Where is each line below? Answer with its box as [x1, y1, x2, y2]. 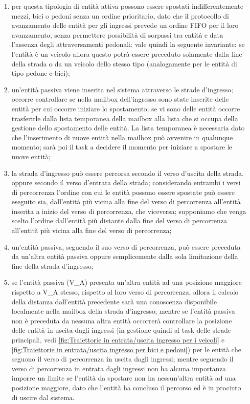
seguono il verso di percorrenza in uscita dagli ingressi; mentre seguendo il [11, 354, 234, 364]
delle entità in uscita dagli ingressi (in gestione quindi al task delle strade [11, 325, 231, 335]
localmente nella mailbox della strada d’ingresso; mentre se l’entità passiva [11, 306, 235, 316]
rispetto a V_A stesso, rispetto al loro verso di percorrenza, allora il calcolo [11, 287, 239, 297]
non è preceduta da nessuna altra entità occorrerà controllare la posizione [11, 315, 232, 325]
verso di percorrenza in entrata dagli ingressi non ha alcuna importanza [11, 363, 226, 373]
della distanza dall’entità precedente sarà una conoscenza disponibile [11, 296, 217, 306]
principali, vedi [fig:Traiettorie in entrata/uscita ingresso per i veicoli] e [11, 335, 225, 344]
